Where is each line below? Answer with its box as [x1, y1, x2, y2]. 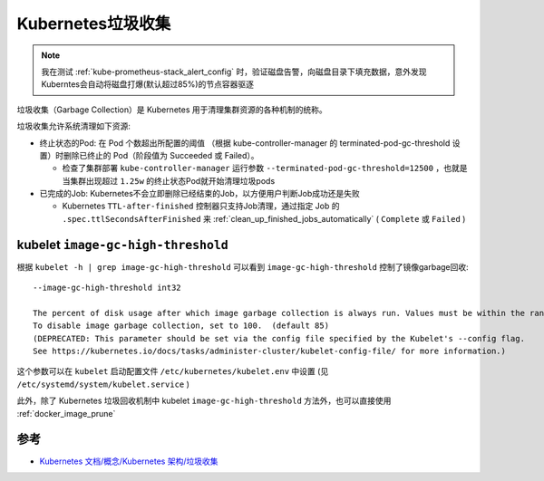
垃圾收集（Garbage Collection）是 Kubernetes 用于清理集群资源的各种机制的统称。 [16, 104, 327, 115]
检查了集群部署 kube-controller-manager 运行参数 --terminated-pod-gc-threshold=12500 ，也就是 [62, 163, 468, 174]
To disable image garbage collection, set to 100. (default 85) [33, 321, 330, 331]
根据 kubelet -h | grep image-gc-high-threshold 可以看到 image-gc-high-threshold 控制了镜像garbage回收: [16, 261, 469, 272]
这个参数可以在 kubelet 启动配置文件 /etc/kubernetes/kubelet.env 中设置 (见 [16, 366, 329, 377]
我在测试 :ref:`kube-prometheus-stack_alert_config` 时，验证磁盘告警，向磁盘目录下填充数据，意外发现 [41, 66, 427, 77]
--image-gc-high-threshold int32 [33, 283, 181, 293]
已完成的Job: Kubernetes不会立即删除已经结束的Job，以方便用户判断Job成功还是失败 [39, 188, 360, 199]
